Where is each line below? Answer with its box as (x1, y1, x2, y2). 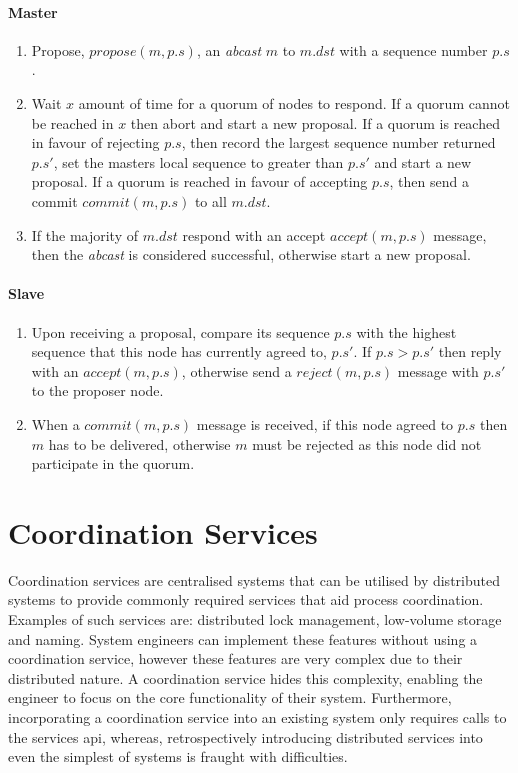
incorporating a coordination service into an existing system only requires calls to (8, 706, 507, 727)
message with (397, 360, 479, 381)
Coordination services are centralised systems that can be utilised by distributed (8, 569, 500, 590)
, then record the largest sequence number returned (181, 132, 496, 153)
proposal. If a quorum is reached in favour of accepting (31, 171, 368, 192)
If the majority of (31, 224, 139, 245)
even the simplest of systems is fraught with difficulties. (8, 746, 348, 767)
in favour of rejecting (31, 132, 160, 153)
